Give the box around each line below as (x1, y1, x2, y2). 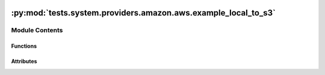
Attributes (11, 58, 37, 65)
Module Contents (11, 26, 63, 35)
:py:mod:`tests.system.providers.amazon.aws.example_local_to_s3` (11, 8, 276, 18)
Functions (11, 42, 37, 50)
